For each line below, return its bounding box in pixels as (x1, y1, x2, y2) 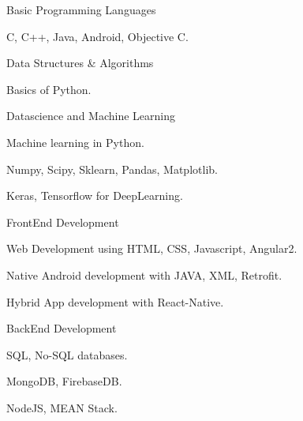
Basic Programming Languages (6, 2, 156, 17)
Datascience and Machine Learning (6, 107, 176, 124)
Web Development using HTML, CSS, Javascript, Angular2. (6, 240, 297, 257)
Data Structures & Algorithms (6, 55, 154, 71)
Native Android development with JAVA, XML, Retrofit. (6, 266, 282, 283)
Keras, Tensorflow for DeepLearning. (6, 187, 183, 204)
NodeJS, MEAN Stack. (6, 399, 118, 415)
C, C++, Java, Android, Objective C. (6, 28, 189, 44)
